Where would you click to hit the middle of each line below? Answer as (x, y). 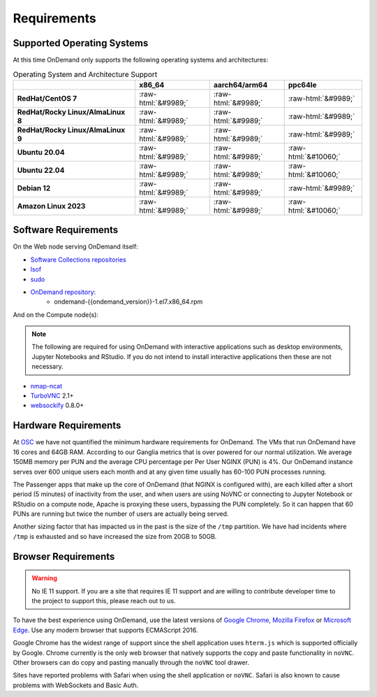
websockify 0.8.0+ (57, 405)
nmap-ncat (46, 386)
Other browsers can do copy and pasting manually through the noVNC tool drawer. (131, 662)
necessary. (48, 367)
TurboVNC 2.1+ (52, 396)
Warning (44, 578)
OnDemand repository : (63, 292)
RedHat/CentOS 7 (47, 98)
